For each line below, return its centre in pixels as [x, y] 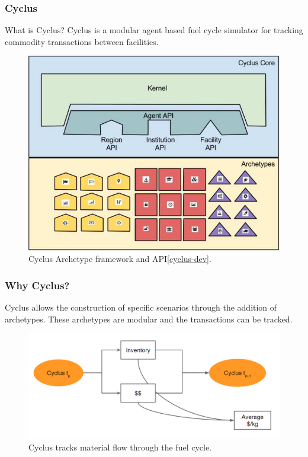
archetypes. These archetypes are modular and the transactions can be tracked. [149, 319]
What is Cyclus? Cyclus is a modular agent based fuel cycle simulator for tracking [154, 30]
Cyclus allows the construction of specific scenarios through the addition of [141, 307]
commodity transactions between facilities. [82, 41]
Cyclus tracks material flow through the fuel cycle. [120, 447]
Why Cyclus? [37, 285]
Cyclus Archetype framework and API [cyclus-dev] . [120, 259]
